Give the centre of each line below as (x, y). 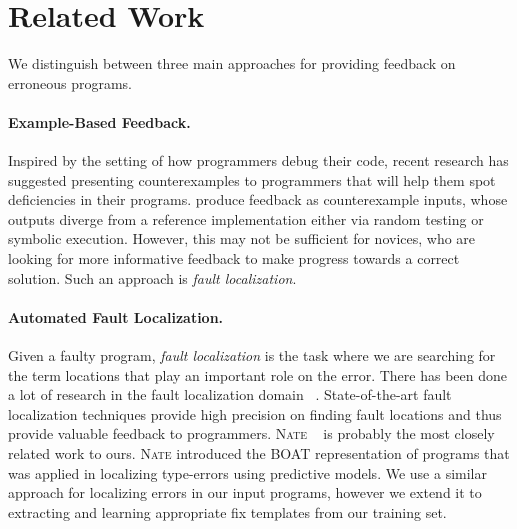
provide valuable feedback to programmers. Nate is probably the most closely (251, 433)
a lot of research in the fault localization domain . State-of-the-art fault (230, 394)
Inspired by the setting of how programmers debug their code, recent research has (258, 160)
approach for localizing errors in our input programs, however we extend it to (245, 492)
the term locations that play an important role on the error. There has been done (257, 374)
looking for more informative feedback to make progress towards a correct (234, 258)
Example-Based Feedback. (99, 121)
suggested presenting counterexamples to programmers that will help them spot (252, 179)
